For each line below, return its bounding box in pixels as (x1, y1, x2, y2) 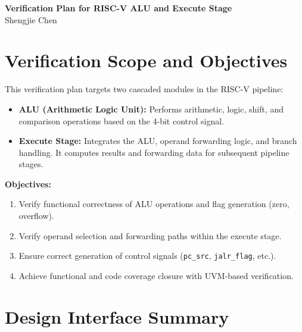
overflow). (18, 209, 54, 222)
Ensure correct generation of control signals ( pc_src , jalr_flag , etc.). (18, 249, 276, 262)
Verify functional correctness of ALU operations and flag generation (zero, (18, 198, 289, 210)
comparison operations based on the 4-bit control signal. (18, 114, 225, 127)
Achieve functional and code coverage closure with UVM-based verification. (18, 269, 294, 281)
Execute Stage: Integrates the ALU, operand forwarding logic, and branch (18, 134, 297, 147)
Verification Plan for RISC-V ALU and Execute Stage (5, 2, 232, 14)
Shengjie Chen (5, 13, 57, 26)
